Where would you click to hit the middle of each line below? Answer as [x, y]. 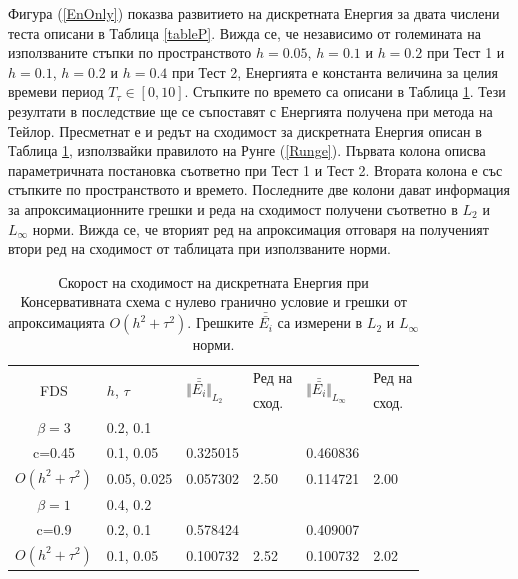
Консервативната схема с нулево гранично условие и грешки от [213, 301]
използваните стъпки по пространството [130, 52]
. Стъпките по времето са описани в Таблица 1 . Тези [345, 91]
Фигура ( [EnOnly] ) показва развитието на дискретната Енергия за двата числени [254, 13]
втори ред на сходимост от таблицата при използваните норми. [199, 248]
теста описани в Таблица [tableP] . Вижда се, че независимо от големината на [244, 32]
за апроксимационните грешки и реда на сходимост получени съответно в [233, 208]
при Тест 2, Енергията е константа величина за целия [334, 71]
